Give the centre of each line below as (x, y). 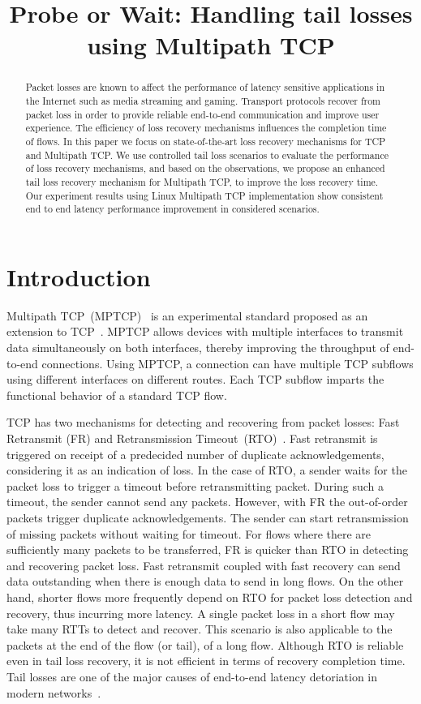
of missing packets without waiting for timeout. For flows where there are (189, 533)
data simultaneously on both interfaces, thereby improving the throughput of (198, 348)
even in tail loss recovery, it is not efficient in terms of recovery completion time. (206, 661)
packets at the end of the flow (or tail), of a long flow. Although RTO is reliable (205, 644)
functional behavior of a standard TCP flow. (117, 395)
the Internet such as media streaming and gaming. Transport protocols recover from (203, 101)
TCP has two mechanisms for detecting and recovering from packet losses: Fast (203, 422)
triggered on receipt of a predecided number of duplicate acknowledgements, (195, 454)
